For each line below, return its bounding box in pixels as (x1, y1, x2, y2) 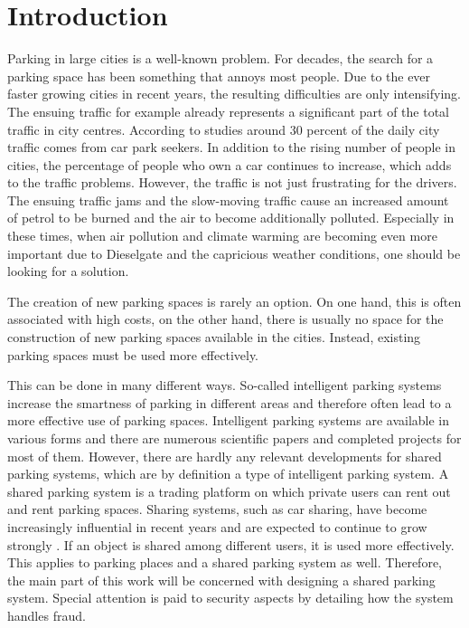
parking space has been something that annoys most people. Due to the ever (7, 66, 431, 85)
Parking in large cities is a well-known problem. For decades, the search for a (7, 49, 434, 68)
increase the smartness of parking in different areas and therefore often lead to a (7, 393, 452, 412)
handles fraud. (7, 605, 86, 624)
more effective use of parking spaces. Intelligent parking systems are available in (7, 411, 450, 430)
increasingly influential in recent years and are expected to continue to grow (7, 517, 427, 536)
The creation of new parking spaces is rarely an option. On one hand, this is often (7, 291, 462, 310)
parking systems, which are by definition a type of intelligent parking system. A (7, 464, 449, 483)
